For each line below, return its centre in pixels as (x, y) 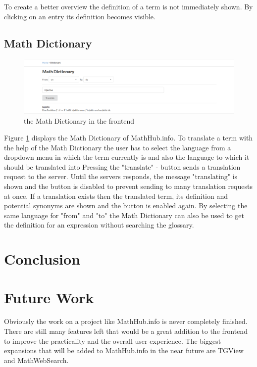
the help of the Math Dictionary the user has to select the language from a (118, 147)
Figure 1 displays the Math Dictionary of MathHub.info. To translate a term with (128, 137)
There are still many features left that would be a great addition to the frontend (126, 331)
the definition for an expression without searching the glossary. (99, 225)
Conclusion (42, 259)
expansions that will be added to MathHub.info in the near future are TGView (124, 350)
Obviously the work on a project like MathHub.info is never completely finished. (126, 321)
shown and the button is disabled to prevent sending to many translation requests (128, 186)
